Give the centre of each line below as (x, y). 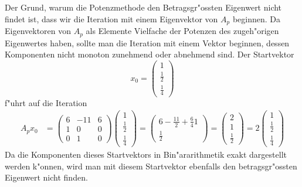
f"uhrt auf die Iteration (46, 102)
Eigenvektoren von (38, 31)
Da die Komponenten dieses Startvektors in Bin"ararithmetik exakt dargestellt (146, 154)
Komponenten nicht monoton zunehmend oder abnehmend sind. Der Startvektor (150, 54)
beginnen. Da (257, 18)
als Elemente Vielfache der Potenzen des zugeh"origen (182, 31)
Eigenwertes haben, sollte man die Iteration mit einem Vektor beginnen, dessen (147, 42)
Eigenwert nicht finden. (46, 177)
